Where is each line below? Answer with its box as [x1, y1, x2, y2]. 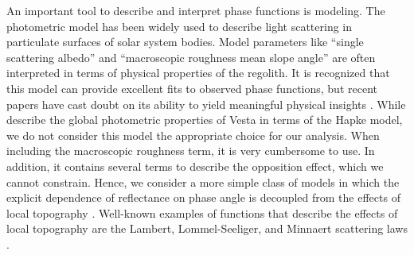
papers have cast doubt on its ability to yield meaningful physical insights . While [6, 95, 406, 112]
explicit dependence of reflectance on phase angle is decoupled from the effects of [6, 189, 400, 206]
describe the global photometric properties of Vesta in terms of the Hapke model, [6, 111, 403, 128]
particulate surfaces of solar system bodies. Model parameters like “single [6, 33, 364, 50]
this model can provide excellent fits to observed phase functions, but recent [6, 79, 377, 96]
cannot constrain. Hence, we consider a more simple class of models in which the [6, 173, 400, 190]
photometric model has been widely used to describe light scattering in [6, 17, 353, 34]
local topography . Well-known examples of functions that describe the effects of [6, 204, 398, 221]
